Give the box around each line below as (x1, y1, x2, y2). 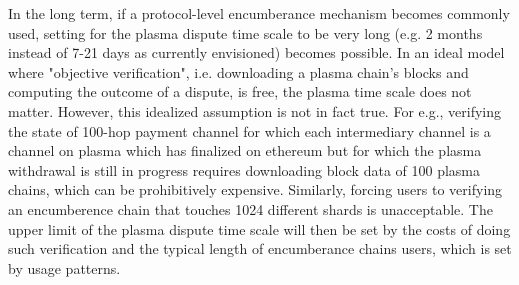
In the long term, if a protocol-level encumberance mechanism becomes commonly (8, 3, 510, 23)
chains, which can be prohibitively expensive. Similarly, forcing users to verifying (8, 179, 503, 200)
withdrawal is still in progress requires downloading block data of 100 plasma (8, 159, 481, 180)
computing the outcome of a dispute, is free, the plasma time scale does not (8, 81, 472, 102)
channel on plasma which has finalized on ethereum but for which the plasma (8, 140, 482, 161)
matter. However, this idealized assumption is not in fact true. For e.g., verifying (8, 100, 502, 121)
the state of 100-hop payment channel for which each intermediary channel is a (8, 120, 491, 141)
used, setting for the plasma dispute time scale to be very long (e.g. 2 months (8, 22, 483, 43)
